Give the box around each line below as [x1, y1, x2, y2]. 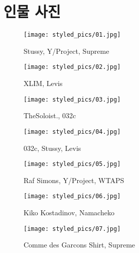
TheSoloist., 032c [24, 110, 76, 121]
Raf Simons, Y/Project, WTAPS [24, 175, 124, 185]
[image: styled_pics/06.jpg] [24, 193, 121, 200]
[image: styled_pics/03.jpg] [24, 96, 121, 103]
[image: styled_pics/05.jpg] [24, 160, 121, 168]
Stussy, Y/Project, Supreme [24, 45, 109, 56]
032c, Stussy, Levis [24, 142, 81, 153]
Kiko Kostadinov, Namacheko [24, 207, 114, 218]
